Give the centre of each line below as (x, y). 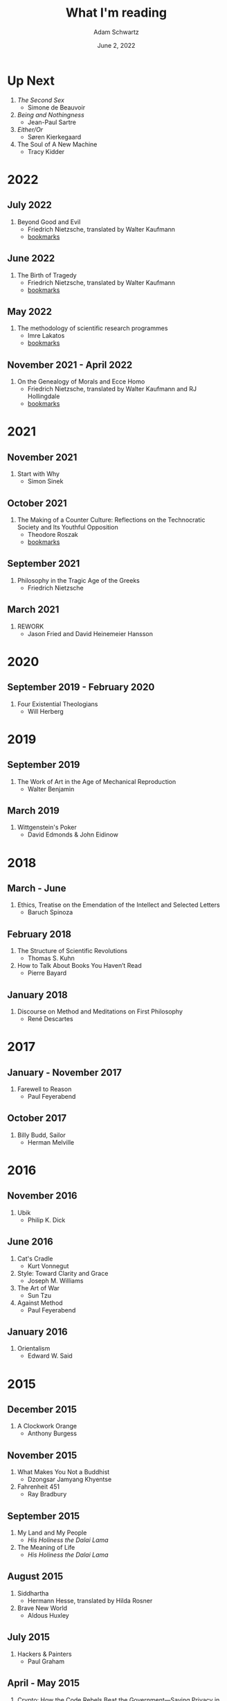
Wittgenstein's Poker (47, 828)
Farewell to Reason (44, 1089)
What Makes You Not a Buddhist (63, 1472)
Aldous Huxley (48, 1615)
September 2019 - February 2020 (81, 687)
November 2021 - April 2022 (70, 365)
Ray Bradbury (47, 1494)
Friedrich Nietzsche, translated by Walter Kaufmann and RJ (112, 389)
